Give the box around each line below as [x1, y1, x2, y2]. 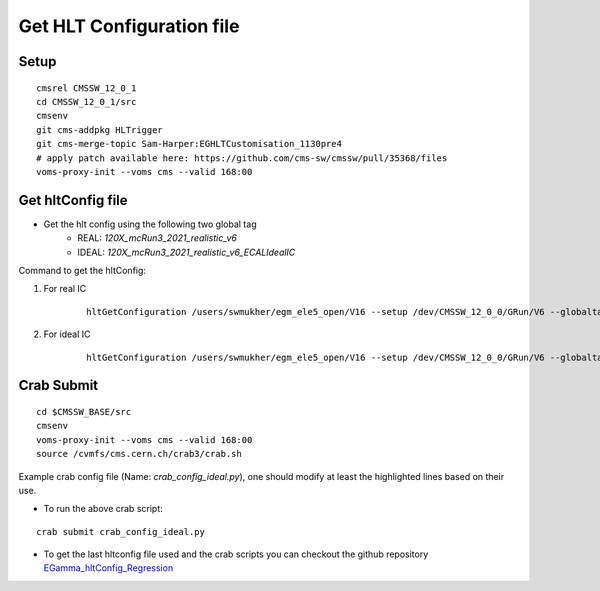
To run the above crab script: [43, 503, 164, 515]
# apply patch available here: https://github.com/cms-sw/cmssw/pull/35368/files [36, 152, 448, 164]
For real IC [43, 283, 87, 295]
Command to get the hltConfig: [18, 264, 147, 276]
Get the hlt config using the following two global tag [43, 218, 257, 230]
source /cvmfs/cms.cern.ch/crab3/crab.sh [36, 448, 242, 460]
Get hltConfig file [18, 191, 129, 209]
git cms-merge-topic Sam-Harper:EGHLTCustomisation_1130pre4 [36, 138, 342, 150]
